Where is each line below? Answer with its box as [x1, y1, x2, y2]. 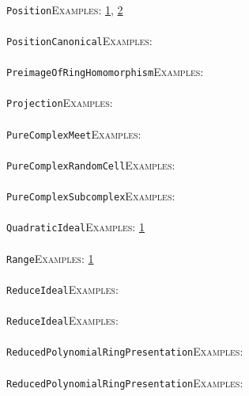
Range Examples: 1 [6, 249, 94, 266]
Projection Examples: [6, 94, 113, 111]
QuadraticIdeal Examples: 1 [6, 219, 145, 235]
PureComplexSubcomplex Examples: [6, 188, 175, 204]
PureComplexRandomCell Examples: [6, 156, 175, 173]
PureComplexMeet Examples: [6, 125, 141, 142]
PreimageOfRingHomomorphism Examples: [6, 63, 204, 80]
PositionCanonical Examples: [6, 32, 153, 48]
